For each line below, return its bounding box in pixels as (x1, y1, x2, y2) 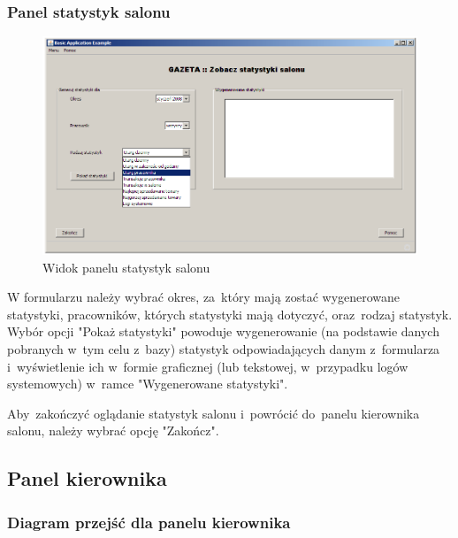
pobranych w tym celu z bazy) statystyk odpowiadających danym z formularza (7, 340, 440, 358)
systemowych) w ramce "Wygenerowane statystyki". (7, 374, 288, 393)
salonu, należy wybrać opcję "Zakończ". (7, 421, 219, 440)
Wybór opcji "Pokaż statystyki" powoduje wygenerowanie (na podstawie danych (7, 322, 439, 341)
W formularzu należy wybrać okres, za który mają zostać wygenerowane (7, 288, 401, 306)
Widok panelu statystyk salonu (42, 257, 210, 276)
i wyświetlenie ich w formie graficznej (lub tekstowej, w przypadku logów (7, 357, 408, 375)
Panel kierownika (7, 465, 167, 492)
